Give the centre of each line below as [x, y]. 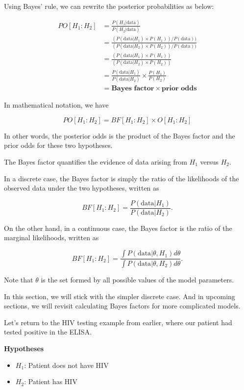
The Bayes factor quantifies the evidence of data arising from [96, 162]
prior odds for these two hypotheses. [58, 145]
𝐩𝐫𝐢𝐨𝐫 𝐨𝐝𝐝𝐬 [179, 89]
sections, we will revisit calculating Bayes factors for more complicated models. [122, 306]
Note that [19, 279]
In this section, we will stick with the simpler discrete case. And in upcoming [120, 296]
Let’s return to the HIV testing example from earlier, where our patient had [118, 322]
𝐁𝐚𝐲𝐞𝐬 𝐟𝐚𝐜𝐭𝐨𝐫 [133, 89]
